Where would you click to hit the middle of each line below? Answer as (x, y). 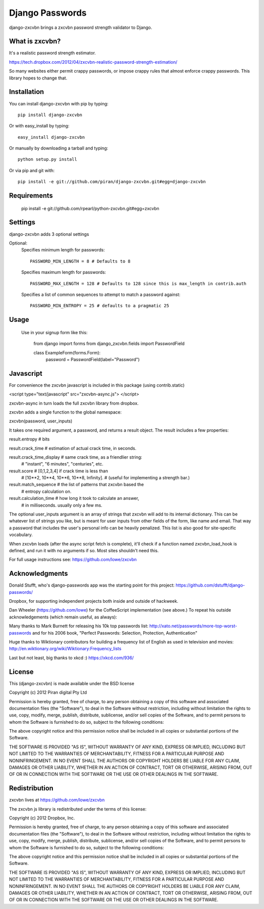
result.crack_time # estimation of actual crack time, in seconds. (73, 448)
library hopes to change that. (38, 78)
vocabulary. (21, 535)
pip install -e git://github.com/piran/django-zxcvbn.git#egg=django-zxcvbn (112, 182)
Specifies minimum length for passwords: (63, 250)
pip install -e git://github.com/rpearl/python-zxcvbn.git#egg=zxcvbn (90, 208)
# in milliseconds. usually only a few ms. (62, 505)
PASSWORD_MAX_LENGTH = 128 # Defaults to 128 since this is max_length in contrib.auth (138, 283)
